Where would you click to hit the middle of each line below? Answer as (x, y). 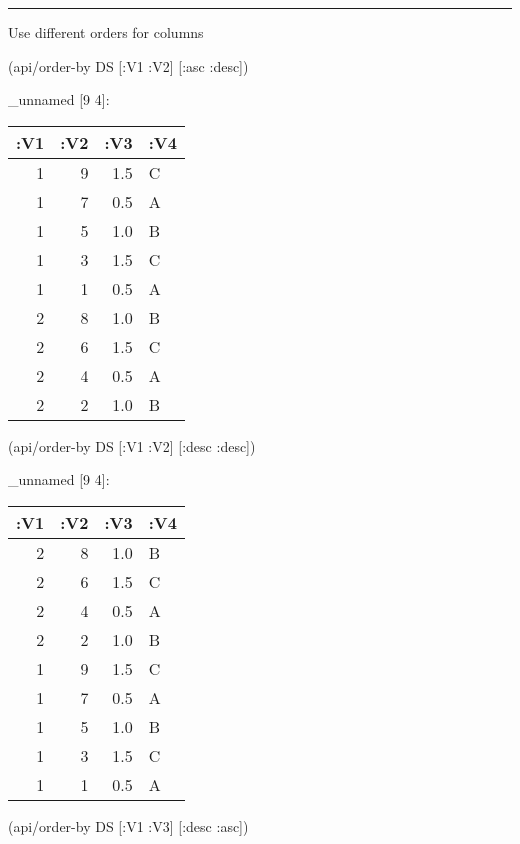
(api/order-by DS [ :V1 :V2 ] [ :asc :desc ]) (128, 65)
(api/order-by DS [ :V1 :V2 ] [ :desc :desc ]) (132, 445)
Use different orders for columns (106, 32)
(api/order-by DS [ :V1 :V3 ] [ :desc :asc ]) (128, 825)
